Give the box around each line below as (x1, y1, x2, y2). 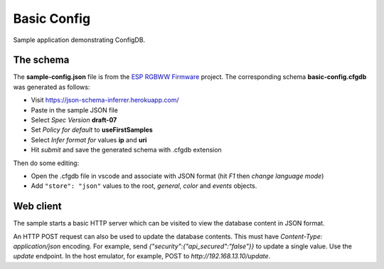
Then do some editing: (13, 159, 80, 167)
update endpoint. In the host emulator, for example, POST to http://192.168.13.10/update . (13, 252, 271, 260)
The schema (13, 54, 70, 66)
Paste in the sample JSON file (31, 105, 119, 114)
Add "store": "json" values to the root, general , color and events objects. (31, 181, 257, 190)
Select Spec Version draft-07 (31, 116, 117, 125)
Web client (13, 200, 62, 213)
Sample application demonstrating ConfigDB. (13, 36, 146, 44)
